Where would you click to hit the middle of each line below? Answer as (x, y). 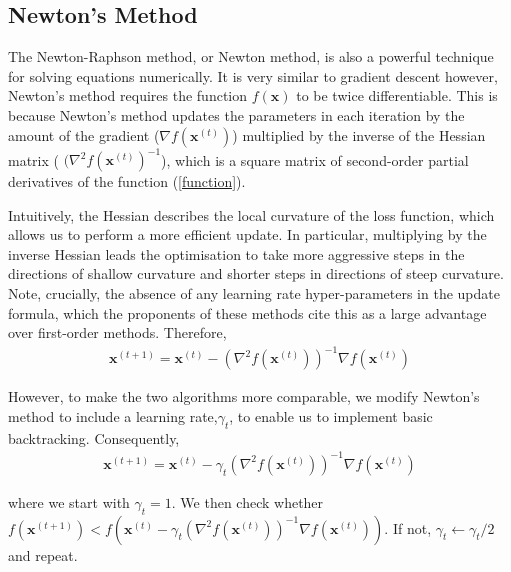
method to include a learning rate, (113, 415)
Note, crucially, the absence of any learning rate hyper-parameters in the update (254, 293)
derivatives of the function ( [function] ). (127, 181)
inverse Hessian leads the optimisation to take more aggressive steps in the (236, 253)
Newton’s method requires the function (128, 95)
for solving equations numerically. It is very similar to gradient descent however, (253, 75)
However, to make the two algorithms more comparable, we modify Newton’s (244, 396)
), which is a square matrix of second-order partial (315, 159)
